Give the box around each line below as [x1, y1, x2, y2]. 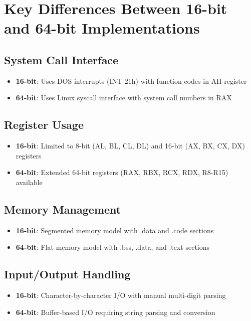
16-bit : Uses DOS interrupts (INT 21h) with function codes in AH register [16, 75, 247, 86]
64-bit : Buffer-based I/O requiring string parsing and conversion [16, 306, 215, 317]
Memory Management [4, 201, 121, 217]
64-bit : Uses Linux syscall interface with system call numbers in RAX [16, 92, 232, 103]
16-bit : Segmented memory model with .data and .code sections [16, 225, 214, 235]
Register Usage [4, 117, 84, 132]
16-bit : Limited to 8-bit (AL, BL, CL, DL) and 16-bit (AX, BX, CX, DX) [16, 140, 245, 151]
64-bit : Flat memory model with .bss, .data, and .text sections [16, 242, 210, 252]
